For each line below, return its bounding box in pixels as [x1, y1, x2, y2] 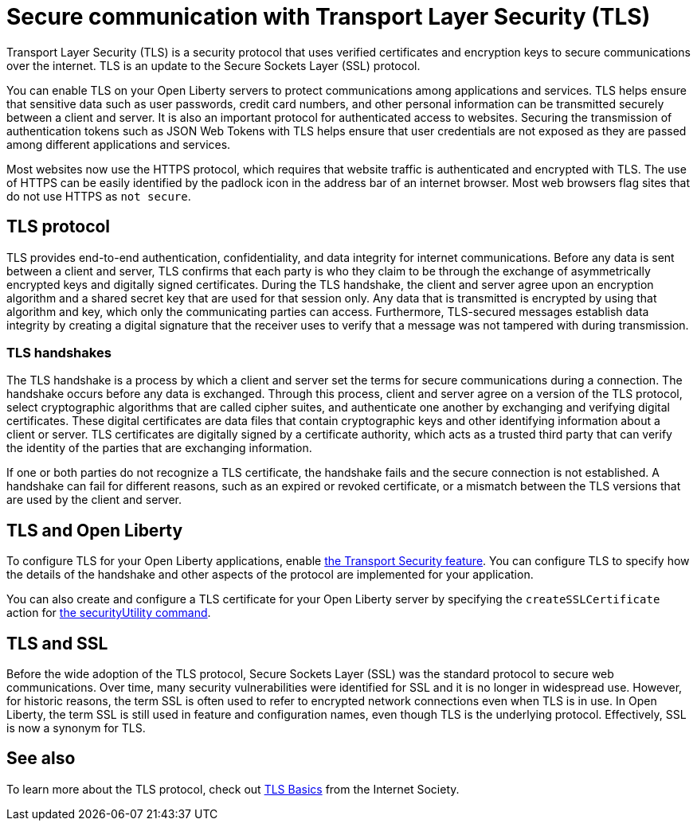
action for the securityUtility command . [6, 606, 211, 620]
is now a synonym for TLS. [6, 721, 146, 735]
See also [6, 748, 76, 769]
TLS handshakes [6, 344, 112, 361]
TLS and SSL [6, 633, 108, 653]
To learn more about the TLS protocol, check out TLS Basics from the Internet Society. [6, 782, 460, 796]
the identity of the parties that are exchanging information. [6, 441, 312, 455]
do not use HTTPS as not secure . [6, 189, 191, 203]
